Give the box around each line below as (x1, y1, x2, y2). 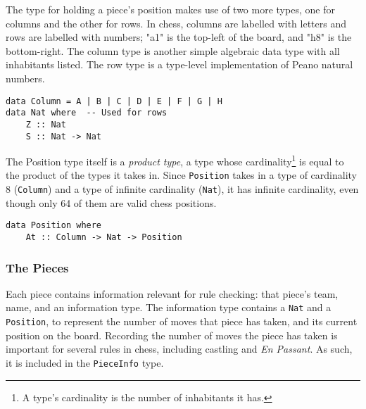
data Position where (6, 220, 102, 231)
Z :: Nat (25, 119, 66, 130)
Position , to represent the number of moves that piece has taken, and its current (6, 314, 358, 329)
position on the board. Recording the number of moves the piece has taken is (6, 327, 338, 342)
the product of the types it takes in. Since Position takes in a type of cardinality (6, 168, 357, 182)
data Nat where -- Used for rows (6, 108, 168, 118)
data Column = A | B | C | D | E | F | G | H (6, 96, 222, 106)
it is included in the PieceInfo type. (6, 355, 164, 370)
